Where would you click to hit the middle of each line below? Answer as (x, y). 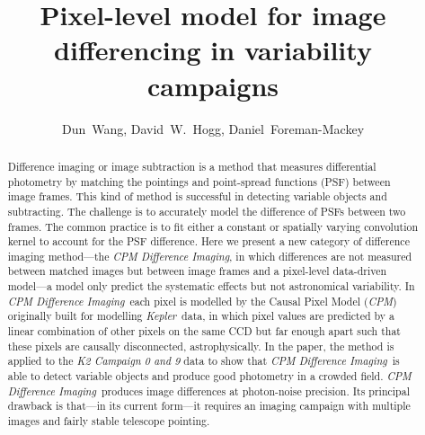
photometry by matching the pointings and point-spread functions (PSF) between (199, 181)
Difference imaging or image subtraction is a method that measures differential (192, 166)
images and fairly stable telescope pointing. (109, 421)
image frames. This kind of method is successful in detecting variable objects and (197, 196)
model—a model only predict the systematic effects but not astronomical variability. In (211, 286)
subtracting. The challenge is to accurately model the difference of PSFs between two (207, 211)
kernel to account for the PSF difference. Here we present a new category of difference (208, 241)
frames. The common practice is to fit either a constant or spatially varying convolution (213, 226)
